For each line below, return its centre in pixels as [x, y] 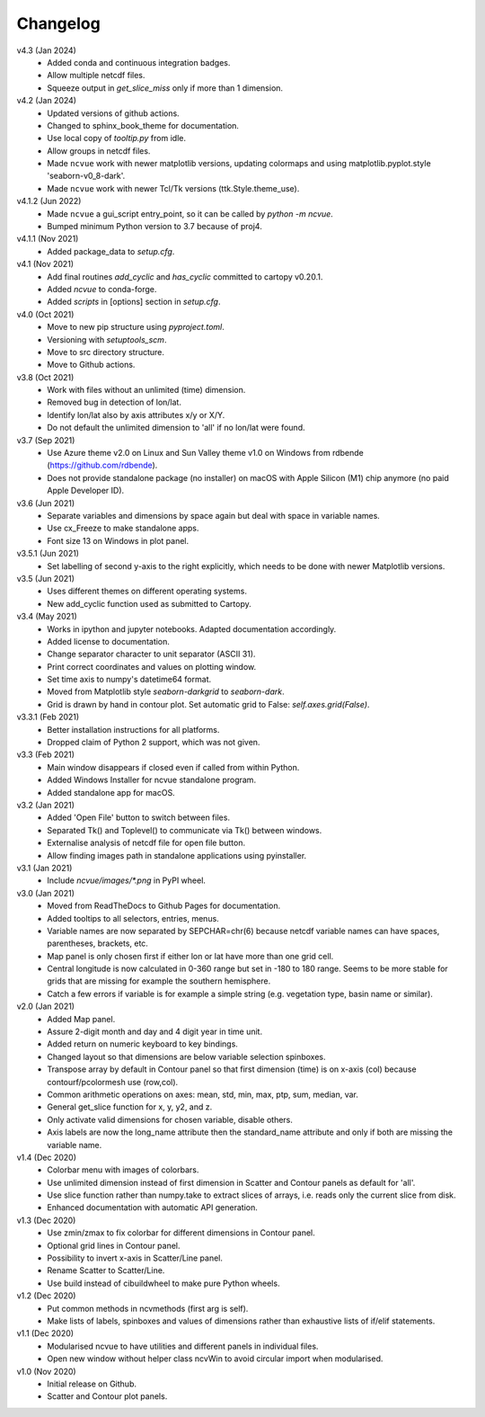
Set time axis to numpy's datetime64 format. [129, 680]
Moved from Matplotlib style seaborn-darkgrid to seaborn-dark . [166, 691]
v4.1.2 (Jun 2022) [49, 201]
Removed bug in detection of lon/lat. [114, 402]
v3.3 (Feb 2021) [46, 754]
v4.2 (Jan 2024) [46, 101]
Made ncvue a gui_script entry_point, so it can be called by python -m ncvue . [190, 214]
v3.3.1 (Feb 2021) [48, 717]
